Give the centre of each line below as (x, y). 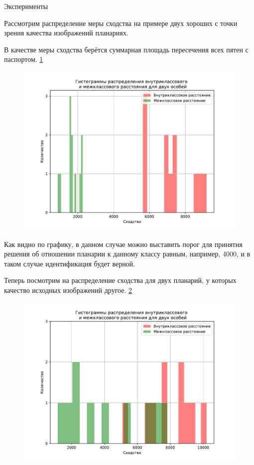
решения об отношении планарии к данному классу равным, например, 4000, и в (127, 254)
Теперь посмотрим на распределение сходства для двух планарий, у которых (120, 280)
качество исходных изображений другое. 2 (68, 290)
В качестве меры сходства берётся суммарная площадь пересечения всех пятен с (126, 49)
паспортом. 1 (24, 59)
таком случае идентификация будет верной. (70, 263)
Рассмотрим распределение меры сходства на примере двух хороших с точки (121, 23)
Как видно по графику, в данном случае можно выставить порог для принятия (123, 244)
